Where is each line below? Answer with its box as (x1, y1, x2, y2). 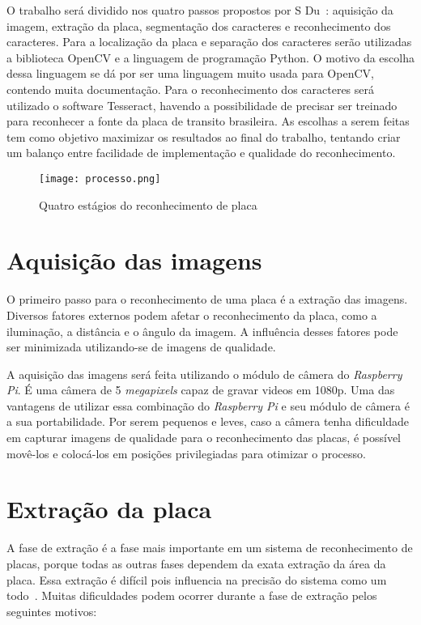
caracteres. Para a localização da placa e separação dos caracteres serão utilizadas (6, 33, 412, 50)
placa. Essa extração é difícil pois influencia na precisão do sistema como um (6, 571, 387, 588)
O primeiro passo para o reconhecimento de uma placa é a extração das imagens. (6, 291, 408, 308)
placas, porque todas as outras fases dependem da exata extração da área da (6, 555, 386, 572)
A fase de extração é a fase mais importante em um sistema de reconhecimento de (6, 539, 413, 556)
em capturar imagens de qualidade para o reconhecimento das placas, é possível (6, 429, 402, 446)
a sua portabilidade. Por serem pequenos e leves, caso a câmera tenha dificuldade (6, 413, 409, 430)
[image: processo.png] (39, 172, 161, 185)
